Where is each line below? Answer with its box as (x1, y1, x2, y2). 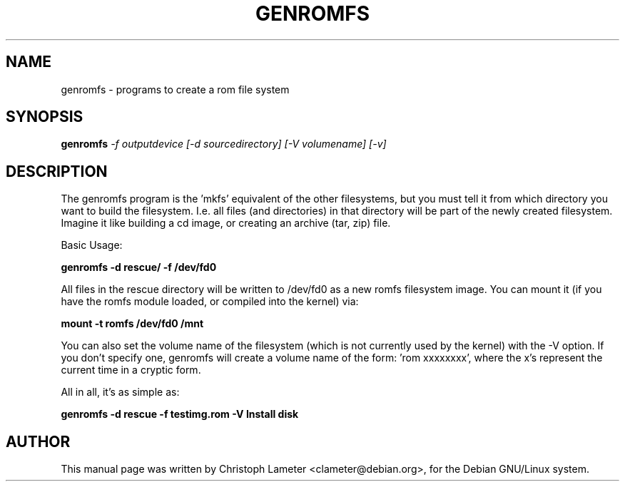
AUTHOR (6, 432, 71, 451)
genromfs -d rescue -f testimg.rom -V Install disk (61, 408, 299, 421)
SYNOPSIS (6, 108, 83, 126)
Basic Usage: (61, 239, 123, 252)
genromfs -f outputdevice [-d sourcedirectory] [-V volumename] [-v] (61, 138, 387, 150)
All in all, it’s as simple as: (61, 386, 180, 399)
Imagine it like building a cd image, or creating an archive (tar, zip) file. (61, 217, 391, 230)
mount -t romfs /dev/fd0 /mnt (61, 317, 204, 330)
